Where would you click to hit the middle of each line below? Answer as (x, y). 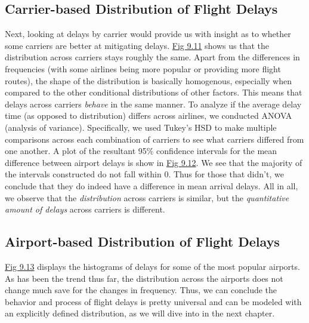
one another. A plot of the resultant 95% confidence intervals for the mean (141, 151)
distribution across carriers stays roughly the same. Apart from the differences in (152, 57)
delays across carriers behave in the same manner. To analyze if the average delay (153, 104)
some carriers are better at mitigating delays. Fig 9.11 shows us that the (137, 45)
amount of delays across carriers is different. (85, 209)
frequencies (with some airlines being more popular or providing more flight (143, 68)
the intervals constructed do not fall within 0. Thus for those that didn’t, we (144, 174)
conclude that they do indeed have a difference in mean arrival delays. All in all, (152, 185)
